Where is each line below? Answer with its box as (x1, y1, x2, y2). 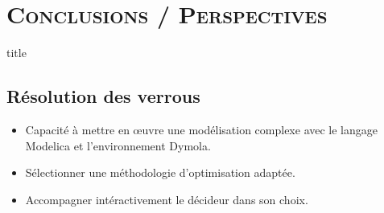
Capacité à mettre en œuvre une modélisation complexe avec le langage (25, 121, 378, 137)
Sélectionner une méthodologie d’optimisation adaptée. (25, 164, 295, 181)
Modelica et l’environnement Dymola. (25, 137, 211, 154)
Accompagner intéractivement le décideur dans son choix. (25, 190, 308, 207)
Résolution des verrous (6, 84, 200, 109)
